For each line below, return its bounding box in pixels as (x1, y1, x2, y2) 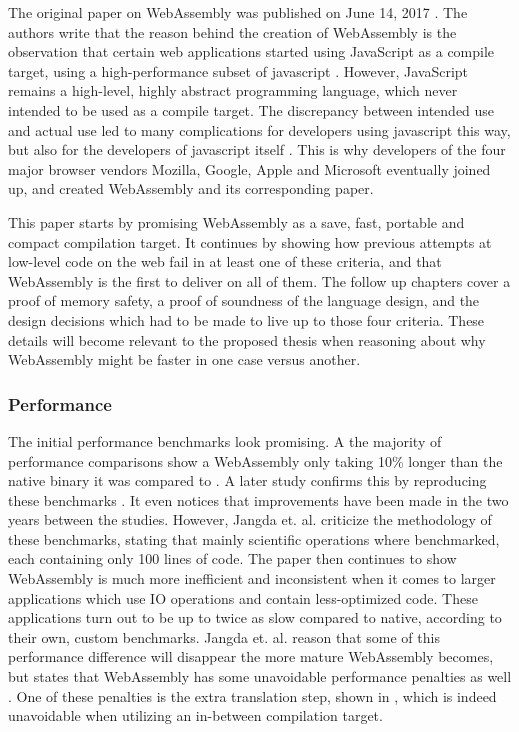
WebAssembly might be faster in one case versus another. (8, 349, 361, 370)
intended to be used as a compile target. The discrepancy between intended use (8, 99, 495, 120)
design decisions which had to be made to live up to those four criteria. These (8, 309, 485, 330)
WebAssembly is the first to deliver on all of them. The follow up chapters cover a (8, 270, 511, 291)
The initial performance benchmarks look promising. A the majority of (8, 430, 442, 451)
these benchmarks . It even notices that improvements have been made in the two (8, 489, 509, 510)
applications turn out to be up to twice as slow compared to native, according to (8, 607, 502, 628)
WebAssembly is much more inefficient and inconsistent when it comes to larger (8, 568, 496, 589)
